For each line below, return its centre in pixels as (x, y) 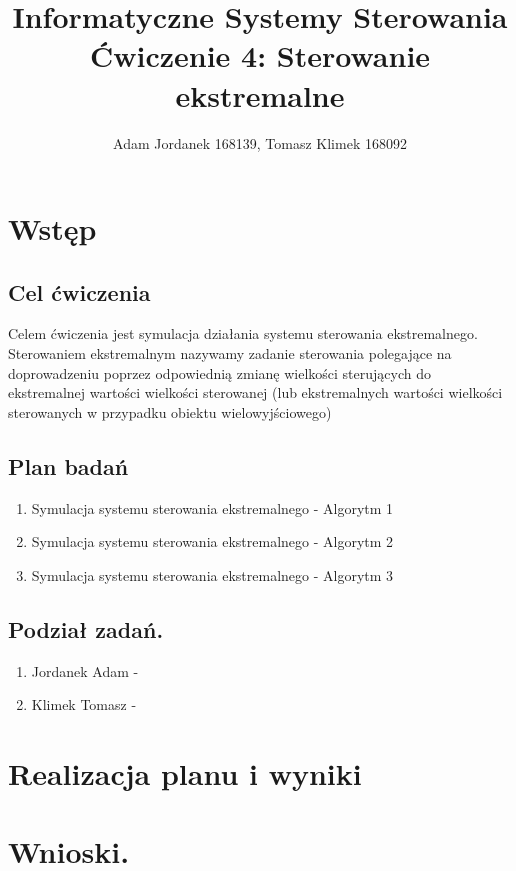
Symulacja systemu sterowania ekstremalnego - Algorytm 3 (212, 574)
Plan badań (68, 465)
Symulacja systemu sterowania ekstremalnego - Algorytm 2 (212, 541)
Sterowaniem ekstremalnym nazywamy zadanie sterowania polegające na (230, 353)
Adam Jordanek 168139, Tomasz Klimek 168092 (260, 142)
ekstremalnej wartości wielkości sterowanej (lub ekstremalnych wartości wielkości (255, 392)
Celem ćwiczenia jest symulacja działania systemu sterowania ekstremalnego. (243, 333)
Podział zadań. (86, 628)
